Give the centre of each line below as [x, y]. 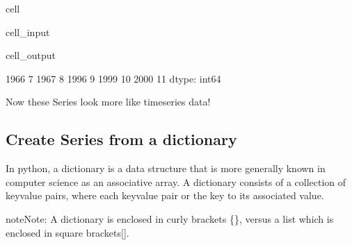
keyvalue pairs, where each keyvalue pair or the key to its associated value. [165, 195]
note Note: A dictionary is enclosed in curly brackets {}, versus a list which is [170, 218]
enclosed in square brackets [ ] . [67, 232]
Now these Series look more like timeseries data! [108, 102]
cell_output [31, 55]
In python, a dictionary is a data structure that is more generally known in [166, 168]
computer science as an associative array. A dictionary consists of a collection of [176, 181]
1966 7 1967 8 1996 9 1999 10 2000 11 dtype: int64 [113, 78]
